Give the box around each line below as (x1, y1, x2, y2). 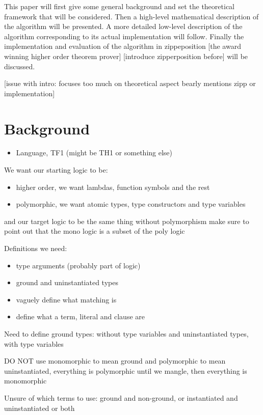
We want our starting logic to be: (4, 164, 108, 175)
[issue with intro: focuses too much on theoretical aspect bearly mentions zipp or (4, 78, 256, 89)
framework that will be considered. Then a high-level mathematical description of (4, 11, 259, 21)
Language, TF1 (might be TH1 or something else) (16, 147, 173, 158)
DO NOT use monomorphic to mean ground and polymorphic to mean (4, 355, 226, 366)
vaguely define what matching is (16, 294, 117, 305)
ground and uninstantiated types (16, 277, 118, 288)
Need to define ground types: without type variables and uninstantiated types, (4, 328, 249, 339)
